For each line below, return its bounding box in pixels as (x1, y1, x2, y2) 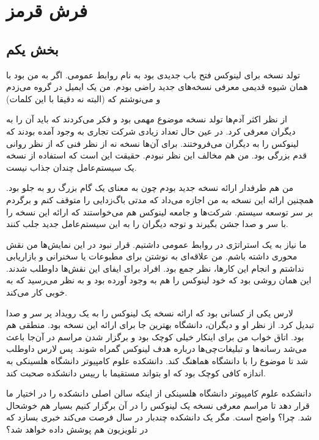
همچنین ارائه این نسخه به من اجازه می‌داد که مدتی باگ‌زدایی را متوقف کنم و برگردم (6, 193, 314, 206)
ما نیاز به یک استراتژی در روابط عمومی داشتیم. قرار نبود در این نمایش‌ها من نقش (6, 237, 307, 250)
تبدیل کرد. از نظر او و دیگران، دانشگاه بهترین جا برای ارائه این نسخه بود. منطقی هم (6, 318, 314, 331)
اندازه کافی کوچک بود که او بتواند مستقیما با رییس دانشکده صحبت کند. (6, 366, 266, 379)
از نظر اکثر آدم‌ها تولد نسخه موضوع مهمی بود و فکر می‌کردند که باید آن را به (6, 113, 287, 125)
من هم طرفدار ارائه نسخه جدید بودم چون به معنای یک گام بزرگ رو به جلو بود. (6, 181, 294, 194)
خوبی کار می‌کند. (6, 286, 67, 299)
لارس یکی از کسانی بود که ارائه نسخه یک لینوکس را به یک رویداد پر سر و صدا (6, 306, 293, 319)
